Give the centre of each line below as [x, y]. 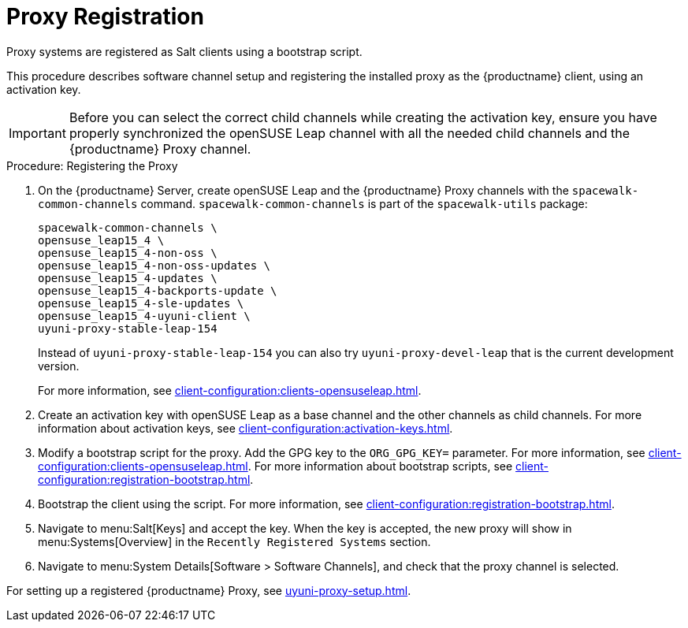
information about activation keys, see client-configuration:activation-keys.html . [245, 428]
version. [59, 366]
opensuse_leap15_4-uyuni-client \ [144, 316]
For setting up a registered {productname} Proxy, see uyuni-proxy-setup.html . [209, 590]
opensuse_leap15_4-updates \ [128, 278]
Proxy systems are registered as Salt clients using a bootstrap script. [184, 51]
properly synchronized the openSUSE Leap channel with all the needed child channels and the [350, 133]
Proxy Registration [105, 17]
